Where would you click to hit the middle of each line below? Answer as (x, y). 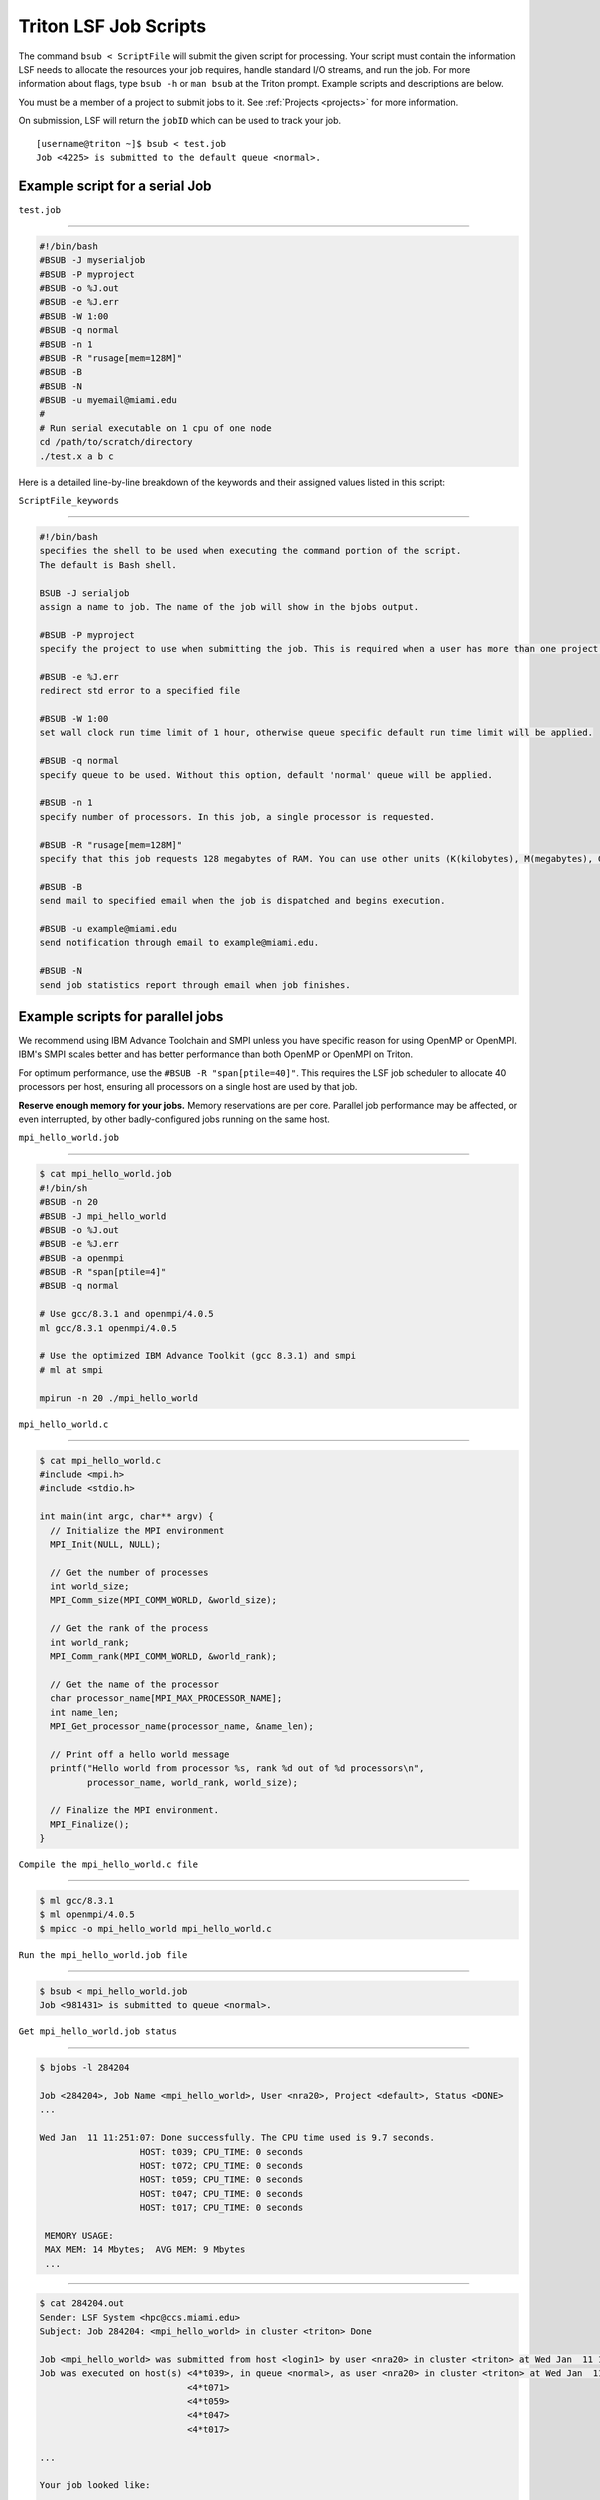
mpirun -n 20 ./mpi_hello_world (119, 1398)
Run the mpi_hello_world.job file (103, 1954)
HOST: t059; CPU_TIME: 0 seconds (221, 2179)
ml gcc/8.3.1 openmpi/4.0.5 (108, 1328)
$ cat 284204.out (82, 2303)
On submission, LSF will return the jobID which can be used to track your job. (180, 121)
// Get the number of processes (129, 1572)
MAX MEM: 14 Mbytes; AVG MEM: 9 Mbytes (145, 2249)
